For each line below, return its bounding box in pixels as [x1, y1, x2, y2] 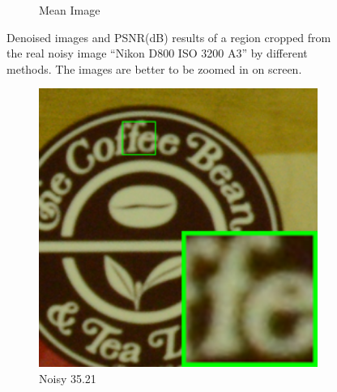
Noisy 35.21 [39, 369, 96, 386]
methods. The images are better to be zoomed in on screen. [6, 60, 302, 77]
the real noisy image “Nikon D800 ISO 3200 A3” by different [6, 45, 308, 62]
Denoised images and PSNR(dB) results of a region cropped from [6, 28, 331, 45]
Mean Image [39, 2, 100, 18]
